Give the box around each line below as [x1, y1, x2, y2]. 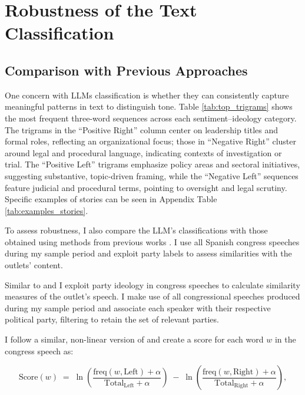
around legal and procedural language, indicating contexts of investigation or [5, 146, 282, 159]
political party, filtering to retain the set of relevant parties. [5, 313, 219, 325]
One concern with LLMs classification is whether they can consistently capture [5, 88, 289, 101]
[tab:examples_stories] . [5, 204, 88, 216]
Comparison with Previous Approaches [5, 61, 248, 79]
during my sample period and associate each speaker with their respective [5, 301, 271, 314]
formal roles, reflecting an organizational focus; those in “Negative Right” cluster [5, 135, 296, 147]
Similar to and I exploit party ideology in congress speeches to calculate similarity [5, 278, 300, 291]
